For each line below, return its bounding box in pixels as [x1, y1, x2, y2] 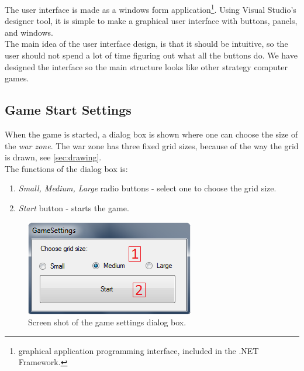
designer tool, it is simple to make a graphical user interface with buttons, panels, [5, 15, 298, 27]
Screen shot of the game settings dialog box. [28, 316, 186, 328]
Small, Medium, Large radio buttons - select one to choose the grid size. [18, 182, 277, 194]
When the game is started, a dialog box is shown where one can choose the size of [5, 128, 298, 140]
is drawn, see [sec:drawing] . [5, 151, 102, 163]
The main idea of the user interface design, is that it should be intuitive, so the [5, 37, 288, 50]
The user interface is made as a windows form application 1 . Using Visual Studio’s [5, 2, 296, 15]
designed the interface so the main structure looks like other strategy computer [5, 60, 288, 73]
